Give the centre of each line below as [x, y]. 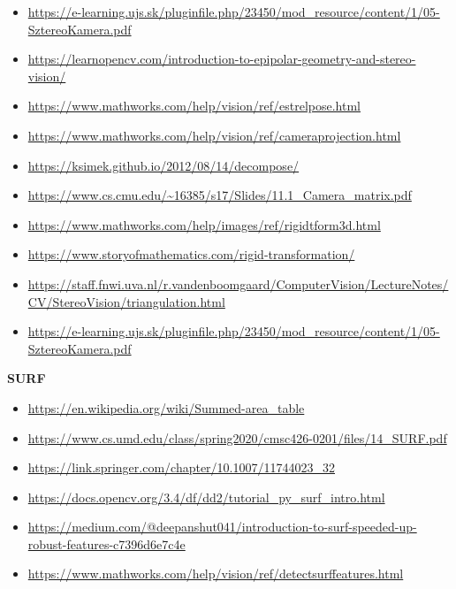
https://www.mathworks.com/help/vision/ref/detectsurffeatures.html [216, 574]
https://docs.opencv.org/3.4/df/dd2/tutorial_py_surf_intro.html [206, 497]
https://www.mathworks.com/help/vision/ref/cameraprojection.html [214, 135]
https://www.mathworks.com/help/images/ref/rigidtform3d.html [204, 224]
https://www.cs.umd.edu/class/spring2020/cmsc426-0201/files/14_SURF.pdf [237, 437]
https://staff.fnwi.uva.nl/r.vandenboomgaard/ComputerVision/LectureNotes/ [238, 283]
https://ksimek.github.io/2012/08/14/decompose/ [163, 165]
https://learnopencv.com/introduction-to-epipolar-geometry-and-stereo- [222, 59]
